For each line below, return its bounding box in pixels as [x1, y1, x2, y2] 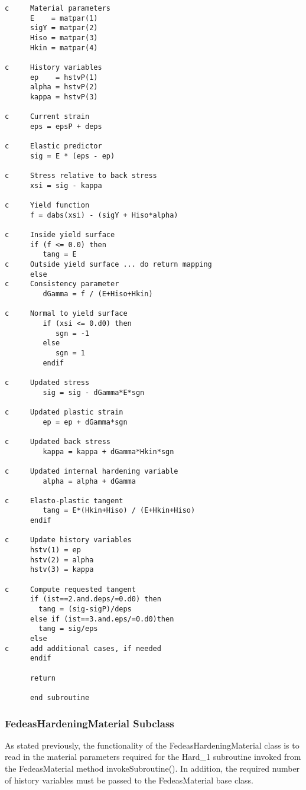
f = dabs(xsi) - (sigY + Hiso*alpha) [30, 211, 178, 219]
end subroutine [30, 693, 90, 702]
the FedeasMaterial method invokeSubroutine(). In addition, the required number [5, 762, 300, 774]
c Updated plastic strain [5, 407, 123, 416]
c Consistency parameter [5, 280, 119, 289]
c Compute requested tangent [5, 585, 136, 594]
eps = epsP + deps [30, 122, 102, 131]
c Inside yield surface [5, 231, 115, 239]
